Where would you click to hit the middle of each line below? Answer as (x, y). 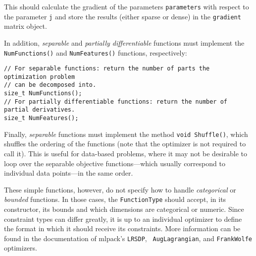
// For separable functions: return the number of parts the (107, 69)
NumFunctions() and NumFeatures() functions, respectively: (96, 52)
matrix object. (26, 26)
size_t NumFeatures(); (41, 118)
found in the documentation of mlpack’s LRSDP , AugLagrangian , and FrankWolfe (128, 238)
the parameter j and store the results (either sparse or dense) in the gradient (123, 16)
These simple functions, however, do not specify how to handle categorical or (120, 189)
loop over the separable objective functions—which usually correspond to (115, 163)
